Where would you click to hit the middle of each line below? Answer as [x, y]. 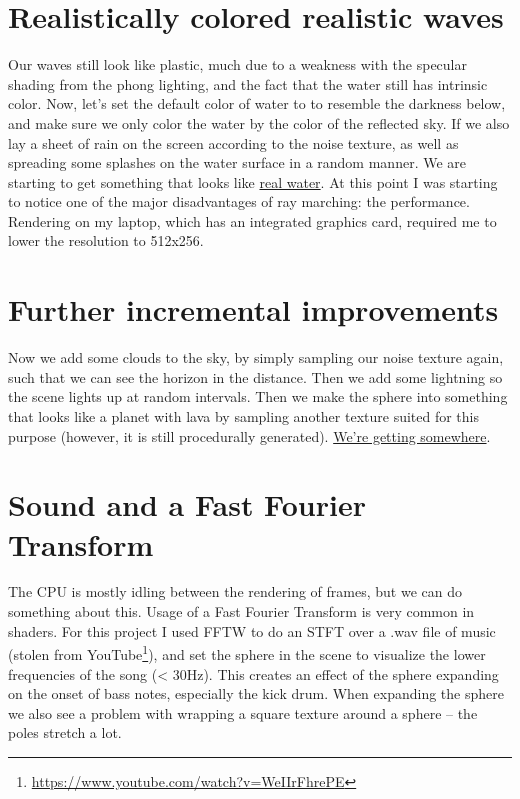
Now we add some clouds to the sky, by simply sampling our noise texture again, [256, 357]
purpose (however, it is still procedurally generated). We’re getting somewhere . [249, 435]
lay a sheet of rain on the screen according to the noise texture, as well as [233, 142]
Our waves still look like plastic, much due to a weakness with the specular [237, 64]
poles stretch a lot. [65, 732]
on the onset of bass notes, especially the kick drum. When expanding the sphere [256, 693]
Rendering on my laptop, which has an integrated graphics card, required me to [252, 220]
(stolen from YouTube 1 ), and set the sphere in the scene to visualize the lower [247, 652]
